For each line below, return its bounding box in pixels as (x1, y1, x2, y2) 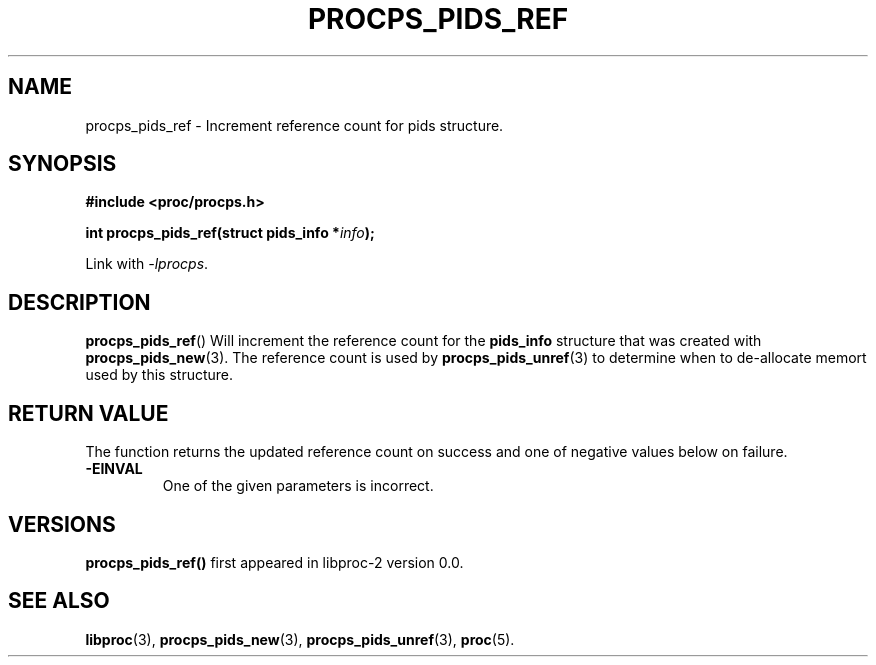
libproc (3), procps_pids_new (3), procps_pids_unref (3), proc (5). (85, 630, 515, 648)
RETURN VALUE (8, 400, 169, 426)
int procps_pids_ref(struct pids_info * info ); (85, 224, 375, 242)
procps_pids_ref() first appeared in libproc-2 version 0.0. (85, 553, 464, 571)
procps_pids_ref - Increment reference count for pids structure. (85, 116, 504, 134)
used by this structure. (85, 366, 234, 384)
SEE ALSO (8, 588, 110, 614)
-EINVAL (85, 460, 143, 478)
